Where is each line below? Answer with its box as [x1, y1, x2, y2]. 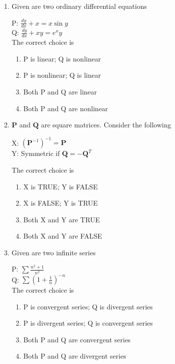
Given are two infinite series [11, 247, 96, 257]
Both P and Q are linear [23, 87, 97, 97]
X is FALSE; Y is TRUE [23, 198, 98, 208]
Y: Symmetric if [11, 148, 60, 158]
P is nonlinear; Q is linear [23, 70, 101, 80]
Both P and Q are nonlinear [23, 103, 108, 113]
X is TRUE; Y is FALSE [23, 181, 98, 191]
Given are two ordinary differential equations [11, 1, 147, 11]
